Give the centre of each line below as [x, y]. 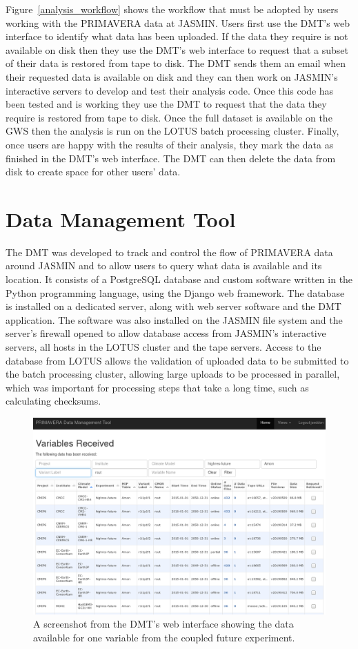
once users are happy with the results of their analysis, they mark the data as [170, 144]
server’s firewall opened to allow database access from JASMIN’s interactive [166, 333]
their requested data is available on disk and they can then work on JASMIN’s [172, 76]
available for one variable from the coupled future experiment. [164, 638]
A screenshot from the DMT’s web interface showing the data [163, 624]
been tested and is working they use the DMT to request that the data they [166, 104]
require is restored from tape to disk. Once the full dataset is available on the [169, 117]
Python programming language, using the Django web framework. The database [175, 292]
